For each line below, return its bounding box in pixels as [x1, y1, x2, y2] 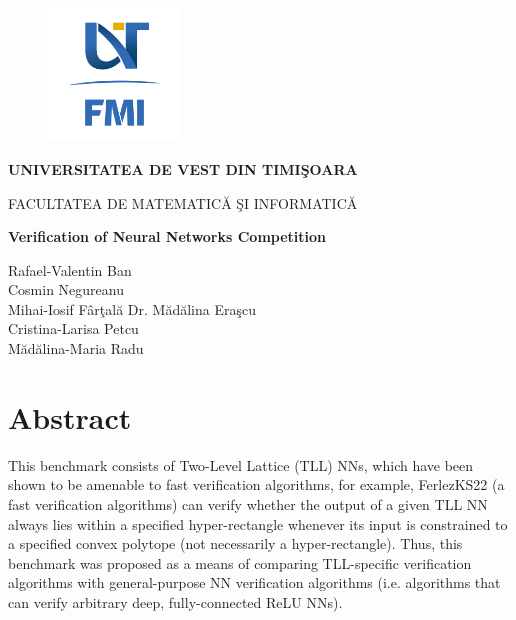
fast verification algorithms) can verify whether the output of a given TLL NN [8, 493, 488, 514]
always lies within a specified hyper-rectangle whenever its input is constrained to [8, 513, 508, 534]
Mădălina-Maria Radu [8, 338, 144, 359]
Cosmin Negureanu [8, 279, 125, 300]
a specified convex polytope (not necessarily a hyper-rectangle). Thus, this [8, 533, 463, 554]
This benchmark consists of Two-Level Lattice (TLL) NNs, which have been [8, 454, 474, 475]
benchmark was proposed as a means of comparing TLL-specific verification [8, 552, 472, 573]
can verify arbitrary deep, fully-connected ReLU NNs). [8, 591, 343, 612]
